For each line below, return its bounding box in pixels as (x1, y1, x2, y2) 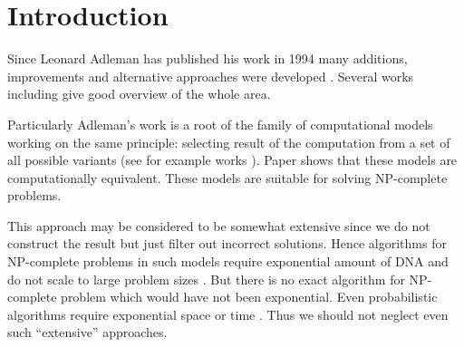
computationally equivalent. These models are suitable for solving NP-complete (7, 168, 448, 187)
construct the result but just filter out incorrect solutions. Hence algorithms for (7, 234, 447, 253)
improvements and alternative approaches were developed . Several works (7, 66, 414, 85)
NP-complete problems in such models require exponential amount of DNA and (7, 252, 449, 271)
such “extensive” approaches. (7, 323, 168, 342)
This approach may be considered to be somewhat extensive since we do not (7, 216, 430, 235)
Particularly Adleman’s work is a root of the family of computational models (7, 114, 433, 133)
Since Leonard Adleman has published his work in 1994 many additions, (7, 49, 408, 68)
